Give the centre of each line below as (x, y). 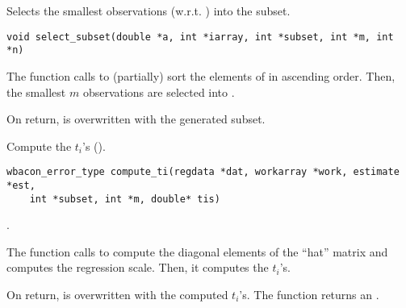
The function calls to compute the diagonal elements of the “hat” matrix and (197, 251)
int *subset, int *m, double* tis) (125, 199)
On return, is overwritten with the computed (117, 295)
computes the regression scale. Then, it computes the (138, 267)
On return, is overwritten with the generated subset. (136, 119)
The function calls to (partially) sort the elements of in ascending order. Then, (201, 75)
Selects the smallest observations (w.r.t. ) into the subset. (149, 10)
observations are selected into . (159, 92)
